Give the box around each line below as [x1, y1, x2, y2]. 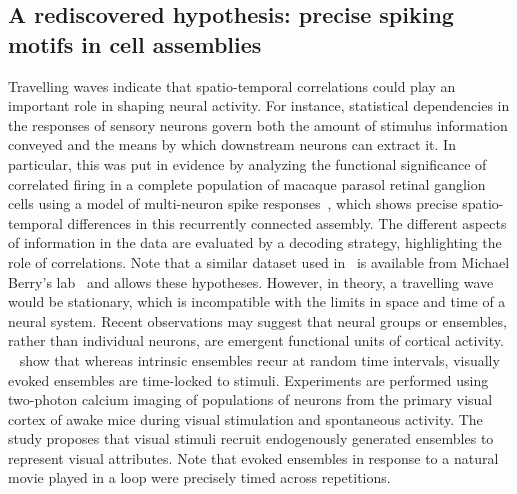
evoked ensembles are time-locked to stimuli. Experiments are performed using [8, 369, 489, 390]
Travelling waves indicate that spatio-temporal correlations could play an [8, 75, 456, 96]
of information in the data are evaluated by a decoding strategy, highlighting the [8, 232, 502, 253]
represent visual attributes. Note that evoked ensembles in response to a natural [8, 447, 499, 468]
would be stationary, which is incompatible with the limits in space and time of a [8, 291, 506, 312]
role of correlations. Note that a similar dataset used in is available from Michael [8, 251, 510, 272]
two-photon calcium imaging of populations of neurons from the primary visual [8, 389, 493, 410]
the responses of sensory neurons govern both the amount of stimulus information [8, 114, 508, 135]
